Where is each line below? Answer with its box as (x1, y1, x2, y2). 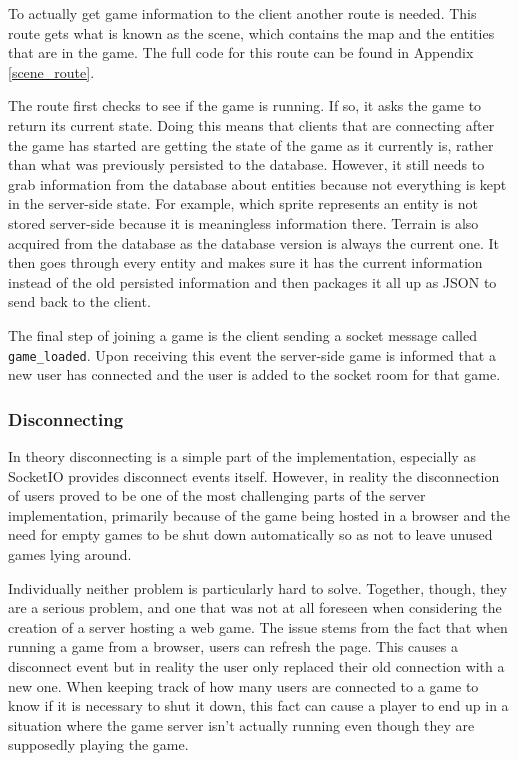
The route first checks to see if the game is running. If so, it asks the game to (8, 95, 482, 116)
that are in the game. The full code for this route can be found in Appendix (8, 42, 474, 63)
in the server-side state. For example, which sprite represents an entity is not (8, 193, 478, 214)
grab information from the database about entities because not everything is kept (8, 173, 507, 194)
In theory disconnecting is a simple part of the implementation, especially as (8, 445, 476, 466)
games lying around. (8, 543, 132, 564)
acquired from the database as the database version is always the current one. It (8, 232, 500, 253)
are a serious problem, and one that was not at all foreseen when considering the (8, 597, 502, 618)
